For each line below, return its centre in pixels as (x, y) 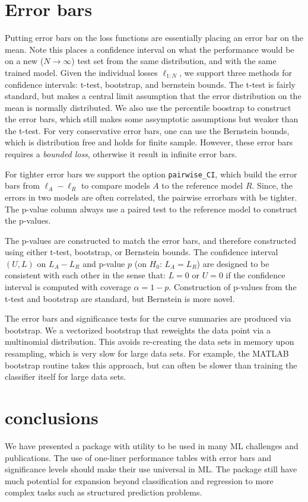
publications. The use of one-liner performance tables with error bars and (138, 457)
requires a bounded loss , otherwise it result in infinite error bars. (121, 154)
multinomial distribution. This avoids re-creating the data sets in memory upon (150, 341)
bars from (22, 185)
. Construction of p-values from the (233, 287)
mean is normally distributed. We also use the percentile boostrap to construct (148, 107)
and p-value (104, 263)
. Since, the (272, 185)
